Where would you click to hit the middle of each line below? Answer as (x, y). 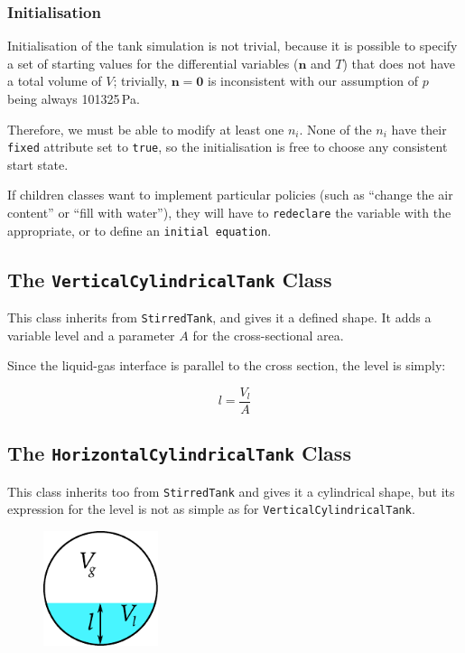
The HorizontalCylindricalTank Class (179, 453)
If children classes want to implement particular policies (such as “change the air (230, 195)
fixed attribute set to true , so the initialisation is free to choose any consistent (228, 147)
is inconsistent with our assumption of (313, 81)
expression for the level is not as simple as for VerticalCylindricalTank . (211, 509)
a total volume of (55, 81)
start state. (38, 164)
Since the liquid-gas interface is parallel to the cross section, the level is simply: (227, 365)
